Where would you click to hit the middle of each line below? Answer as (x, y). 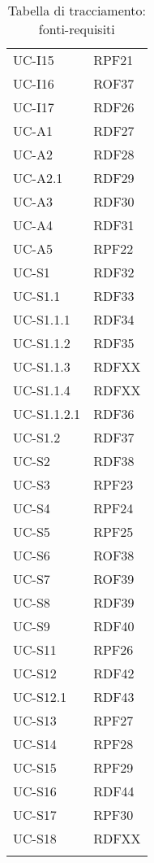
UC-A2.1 (38, 178)
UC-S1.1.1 (42, 319)
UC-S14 (35, 744)
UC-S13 (35, 720)
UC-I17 (34, 107)
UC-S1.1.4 (42, 390)
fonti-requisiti (77, 29)
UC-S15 (35, 767)
